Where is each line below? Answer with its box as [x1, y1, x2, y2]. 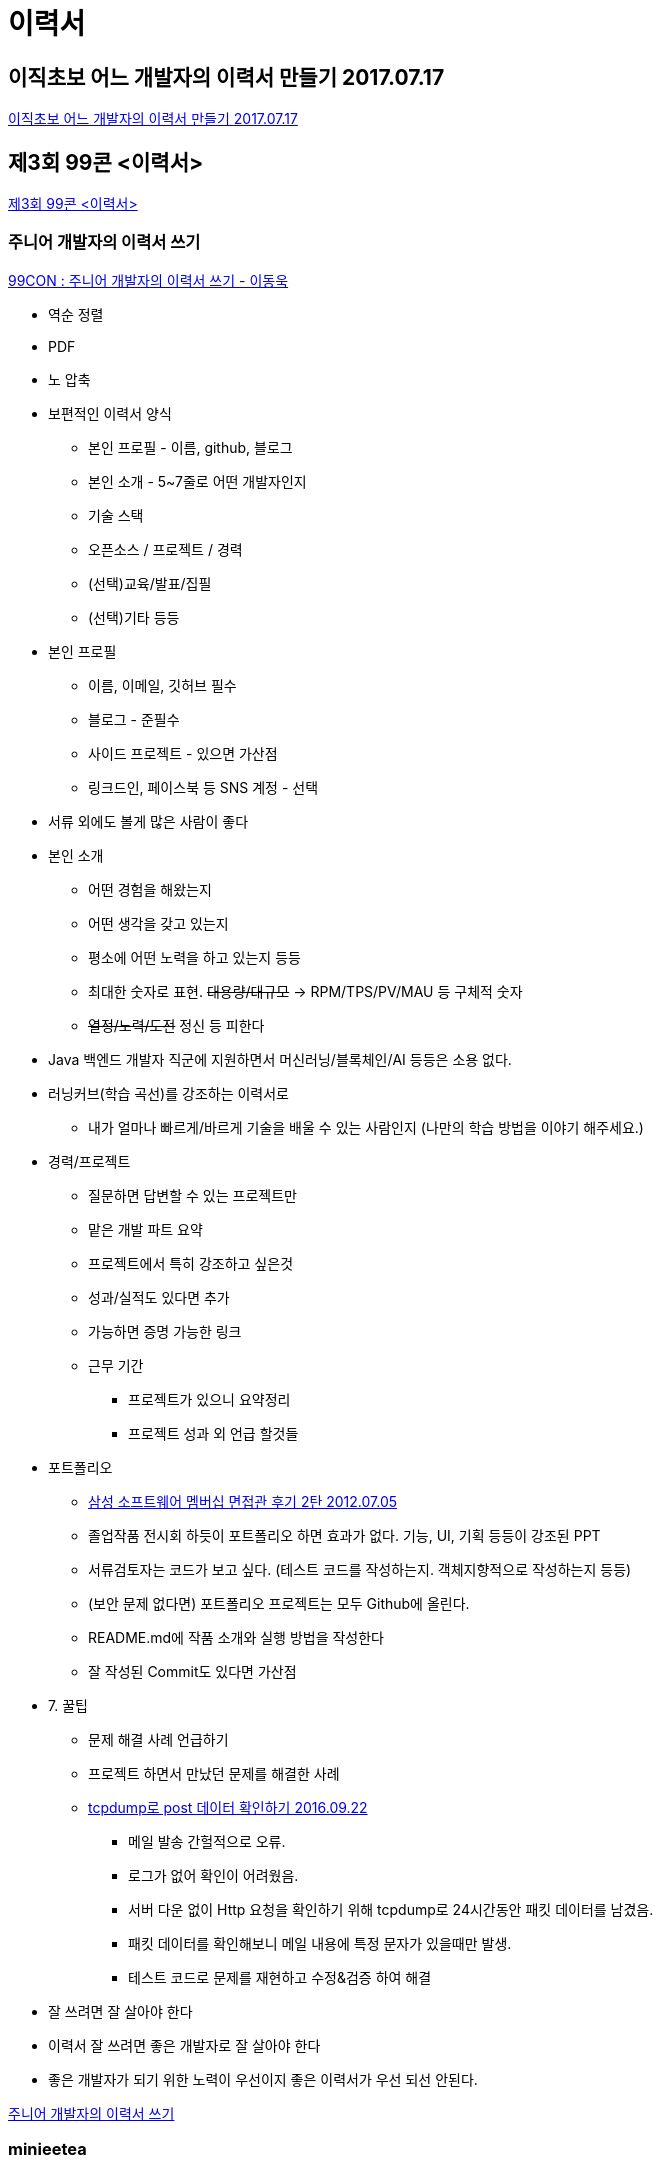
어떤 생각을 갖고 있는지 [88, 914, 229, 932]
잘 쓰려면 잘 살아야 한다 [48, 2002, 193, 2020]
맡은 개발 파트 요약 [88, 1220, 203, 1238]
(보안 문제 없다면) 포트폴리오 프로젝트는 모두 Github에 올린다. [88, 1594, 470, 1612]
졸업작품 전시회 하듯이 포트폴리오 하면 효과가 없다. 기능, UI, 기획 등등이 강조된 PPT [88, 1526, 601, 1544]
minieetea [8, 2139, 87, 2160]
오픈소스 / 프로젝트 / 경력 [88, 540, 243, 558]
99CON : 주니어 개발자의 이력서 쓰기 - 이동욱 [8, 271, 289, 289]
